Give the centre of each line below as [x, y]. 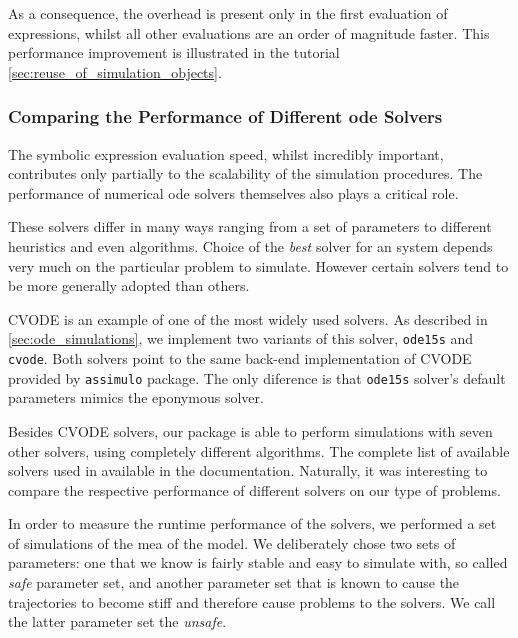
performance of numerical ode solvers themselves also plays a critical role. [233, 192]
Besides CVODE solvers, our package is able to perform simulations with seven [250, 430]
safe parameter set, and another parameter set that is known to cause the [234, 582]
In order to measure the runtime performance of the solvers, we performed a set [252, 523]
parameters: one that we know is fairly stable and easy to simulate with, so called [258, 562]
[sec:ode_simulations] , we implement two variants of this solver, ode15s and [241, 338]
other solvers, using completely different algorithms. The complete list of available [259, 450]
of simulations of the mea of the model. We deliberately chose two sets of [232, 542]
